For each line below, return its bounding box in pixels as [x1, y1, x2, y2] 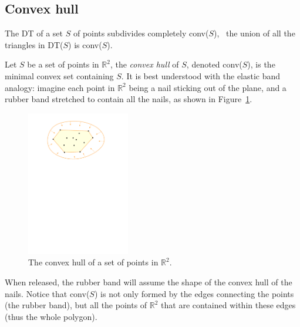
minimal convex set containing [5, 69, 114, 82]
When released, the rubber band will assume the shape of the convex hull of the [5, 275, 292, 288]
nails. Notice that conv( [5, 287, 90, 299]
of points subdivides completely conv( [73, 27, 209, 39]
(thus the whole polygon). [5, 310, 97, 322]
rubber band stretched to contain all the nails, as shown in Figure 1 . [5, 93, 252, 105]
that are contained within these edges [161, 299, 296, 311]
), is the [247, 58, 275, 70]
